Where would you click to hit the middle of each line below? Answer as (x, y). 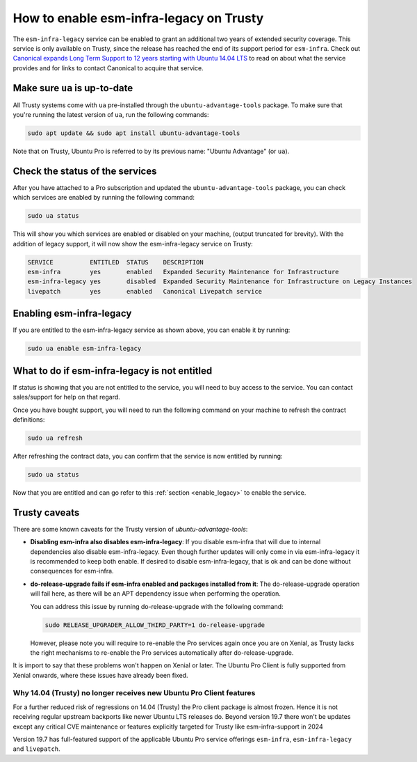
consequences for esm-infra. (72, 571)
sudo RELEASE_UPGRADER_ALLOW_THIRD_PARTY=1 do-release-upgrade (155, 625)
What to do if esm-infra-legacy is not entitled (113, 371)
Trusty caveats (46, 513)
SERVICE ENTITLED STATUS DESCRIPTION (116, 262)
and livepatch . (36, 749)
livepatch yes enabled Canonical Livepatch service (145, 291)
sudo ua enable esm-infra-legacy (84, 349)
